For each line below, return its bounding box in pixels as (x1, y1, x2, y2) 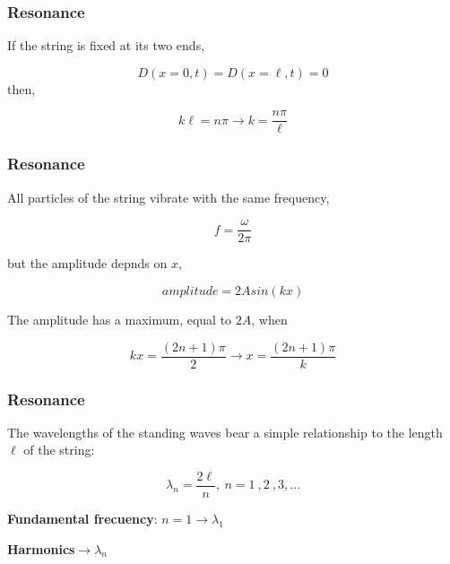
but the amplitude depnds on (7, 254, 168, 273)
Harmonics (7, 539, 75, 558)
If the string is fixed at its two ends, (7, 36, 205, 55)
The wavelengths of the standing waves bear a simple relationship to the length (7, 422, 443, 441)
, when (251, 309, 288, 328)
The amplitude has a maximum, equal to (7, 309, 232, 328)
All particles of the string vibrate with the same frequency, (7, 187, 330, 206)
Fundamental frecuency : (7, 509, 158, 528)
